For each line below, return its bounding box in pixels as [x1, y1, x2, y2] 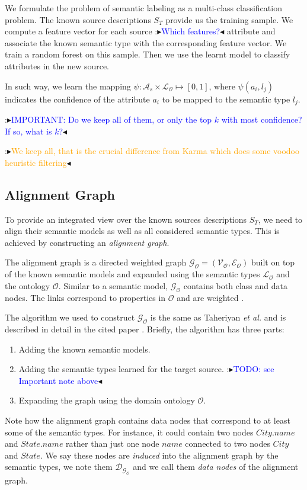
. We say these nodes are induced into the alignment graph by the [40, 449, 279, 461]
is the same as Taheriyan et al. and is [150, 311, 286, 324]
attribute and [226, 25, 276, 37]
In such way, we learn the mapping [5, 79, 131, 92]
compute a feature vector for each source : [5, 25, 158, 37]
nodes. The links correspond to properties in [5, 291, 166, 303]
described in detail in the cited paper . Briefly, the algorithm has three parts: [5, 322, 284, 335]
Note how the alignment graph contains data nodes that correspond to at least [5, 414, 290, 426]
